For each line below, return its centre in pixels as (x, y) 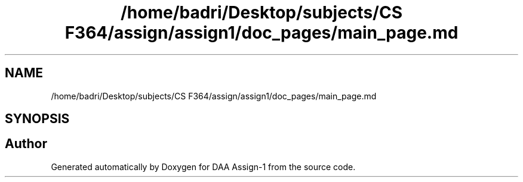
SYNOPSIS (37, 119)
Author (26, 144)
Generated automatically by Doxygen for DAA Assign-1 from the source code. (203, 167)
